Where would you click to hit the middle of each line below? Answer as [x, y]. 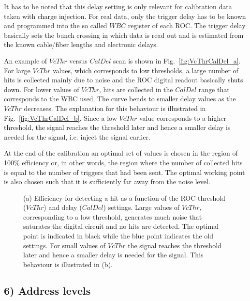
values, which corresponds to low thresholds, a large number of [145, 70]
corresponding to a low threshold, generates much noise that [113, 216]
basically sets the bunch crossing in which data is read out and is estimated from [124, 35]
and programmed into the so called [56, 25]
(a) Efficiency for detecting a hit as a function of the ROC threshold [124, 198]
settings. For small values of [65, 245]
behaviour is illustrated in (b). [68, 264]
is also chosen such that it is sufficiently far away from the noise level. [107, 182]
